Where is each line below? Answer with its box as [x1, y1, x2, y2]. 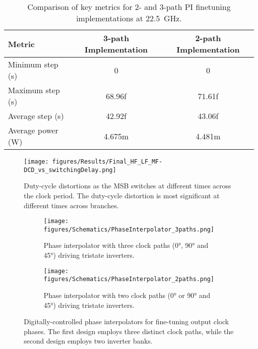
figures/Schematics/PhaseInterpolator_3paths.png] [44, 226, 214, 233]
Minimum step [8, 58, 59, 70]
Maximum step [8, 84, 60, 96]
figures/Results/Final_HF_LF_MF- [52, 158, 163, 165]
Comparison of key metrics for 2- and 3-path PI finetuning [27, 1, 231, 12]
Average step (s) [8, 110, 64, 121]
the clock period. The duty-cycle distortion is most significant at [24, 190, 220, 200]
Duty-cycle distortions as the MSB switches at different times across [24, 180, 231, 191]
